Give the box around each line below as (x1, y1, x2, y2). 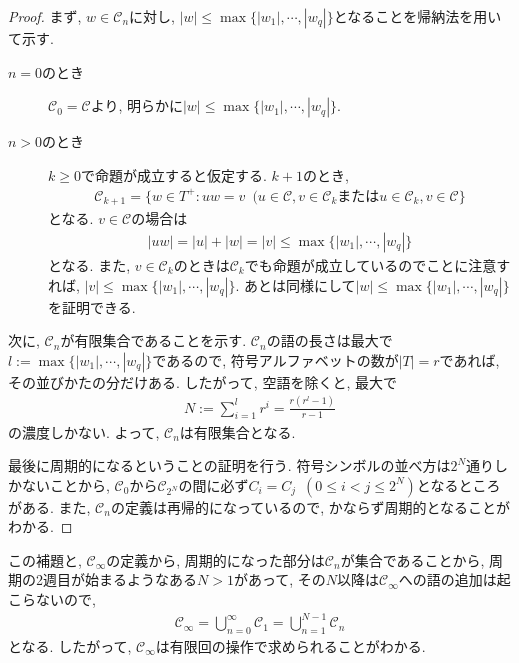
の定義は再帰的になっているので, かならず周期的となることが (110, 496, 511, 517)
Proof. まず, (8, 6, 82, 26)
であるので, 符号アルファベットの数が (152, 349, 399, 370)
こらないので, (8, 589, 96, 610)
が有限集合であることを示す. (60, 330, 247, 351)
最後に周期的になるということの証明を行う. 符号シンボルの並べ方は (8, 455, 451, 476)
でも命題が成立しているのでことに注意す (244, 254, 511, 275)
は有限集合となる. (179, 421, 296, 442)
